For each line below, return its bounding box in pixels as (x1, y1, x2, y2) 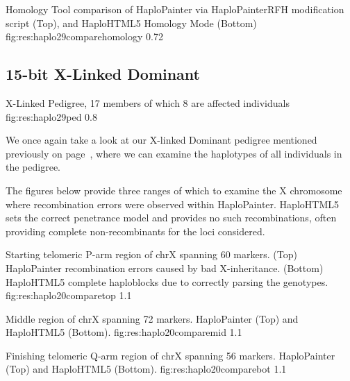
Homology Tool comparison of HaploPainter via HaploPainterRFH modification (6, 2, 344, 16)
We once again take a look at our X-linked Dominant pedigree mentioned (6, 133, 317, 147)
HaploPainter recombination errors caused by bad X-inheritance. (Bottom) (6, 260, 324, 275)
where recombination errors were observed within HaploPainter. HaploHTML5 (6, 196, 339, 211)
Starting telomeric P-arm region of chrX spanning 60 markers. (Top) (6, 247, 297, 262)
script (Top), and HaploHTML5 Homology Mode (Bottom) (6, 15, 257, 30)
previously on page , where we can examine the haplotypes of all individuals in (6, 146, 342, 160)
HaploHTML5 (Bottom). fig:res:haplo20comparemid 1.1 (6, 325, 242, 339)
